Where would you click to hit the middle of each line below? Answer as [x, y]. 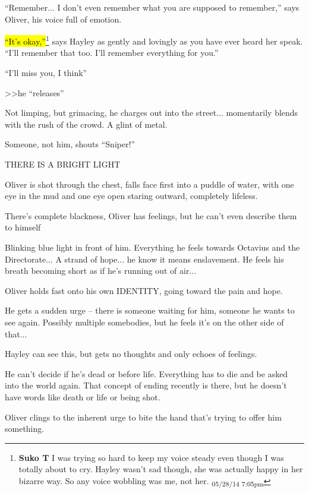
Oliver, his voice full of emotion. [63, 19]
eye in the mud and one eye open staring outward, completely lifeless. [131, 196]
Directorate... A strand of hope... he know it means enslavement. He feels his [144, 259]
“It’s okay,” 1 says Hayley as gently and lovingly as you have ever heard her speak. [154, 40]
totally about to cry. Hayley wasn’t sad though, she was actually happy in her [161, 469]
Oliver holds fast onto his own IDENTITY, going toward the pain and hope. [144, 290]
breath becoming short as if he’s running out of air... [101, 271]
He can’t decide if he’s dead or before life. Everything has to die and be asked [146, 373]
